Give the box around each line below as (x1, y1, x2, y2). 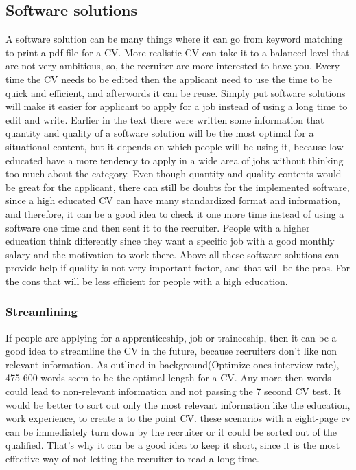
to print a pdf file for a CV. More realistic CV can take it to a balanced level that (5, 45, 350, 59)
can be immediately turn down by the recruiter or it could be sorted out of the (5, 424, 337, 438)
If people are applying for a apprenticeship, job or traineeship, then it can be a (5, 330, 337, 344)
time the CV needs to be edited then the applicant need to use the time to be (5, 71, 333, 86)
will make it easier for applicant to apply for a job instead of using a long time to (5, 99, 348, 113)
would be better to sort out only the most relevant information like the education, (5, 397, 351, 412)
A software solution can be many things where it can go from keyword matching (5, 32, 343, 46)
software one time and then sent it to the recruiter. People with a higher (5, 220, 310, 234)
